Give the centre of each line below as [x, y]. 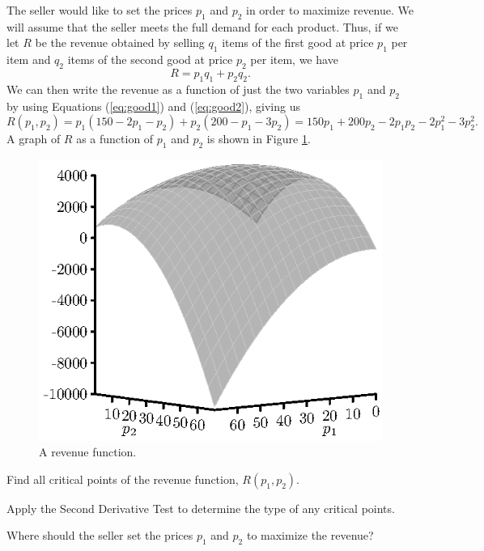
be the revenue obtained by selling [120, 42]
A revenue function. [88, 452]
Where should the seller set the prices [100, 535]
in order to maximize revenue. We [330, 10]
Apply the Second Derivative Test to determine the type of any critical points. [201, 508]
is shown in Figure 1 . [259, 139]
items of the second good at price [150, 59]
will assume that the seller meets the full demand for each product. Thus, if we [202, 26]
